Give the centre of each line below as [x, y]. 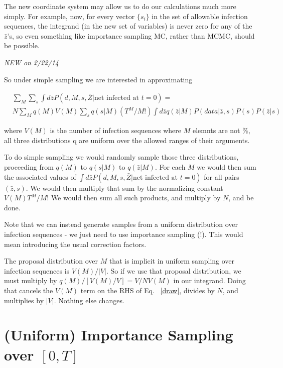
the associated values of [40, 176]
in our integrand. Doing [209, 280]
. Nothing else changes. [89, 300]
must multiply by [31, 280]
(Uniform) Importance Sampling [119, 335]
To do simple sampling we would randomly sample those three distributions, [121, 157]
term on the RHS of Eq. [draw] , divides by [148, 290]
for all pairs [222, 176]
